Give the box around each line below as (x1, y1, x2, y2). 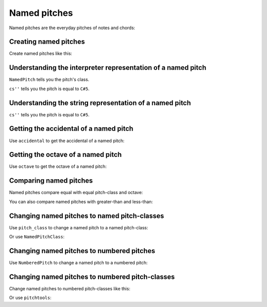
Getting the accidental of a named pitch (9, 124, 133, 133)
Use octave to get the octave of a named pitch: (9, 163, 107, 169)
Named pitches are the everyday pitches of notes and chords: (9, 25, 135, 31)
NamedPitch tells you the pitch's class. (9, 77, 89, 83)
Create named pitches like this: (9, 51, 73, 56)
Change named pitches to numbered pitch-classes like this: (9, 285, 131, 292)
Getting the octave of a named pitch (9, 151, 122, 159)
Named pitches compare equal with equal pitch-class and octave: (9, 190, 143, 196)
